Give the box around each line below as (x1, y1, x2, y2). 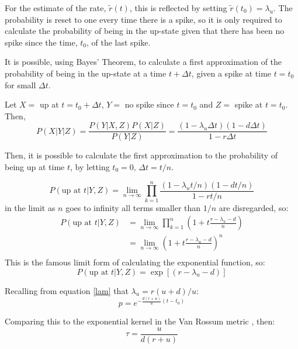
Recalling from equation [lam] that (5, 284, 129, 296)
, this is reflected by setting (129, 2, 227, 13)
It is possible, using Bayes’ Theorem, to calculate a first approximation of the (5, 56, 282, 68)
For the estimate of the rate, (5, 2, 106, 13)
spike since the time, (5, 36, 78, 48)
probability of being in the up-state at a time (5, 67, 167, 79)
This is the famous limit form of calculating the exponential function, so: (5, 255, 265, 268)
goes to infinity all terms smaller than (65, 201, 201, 213)
